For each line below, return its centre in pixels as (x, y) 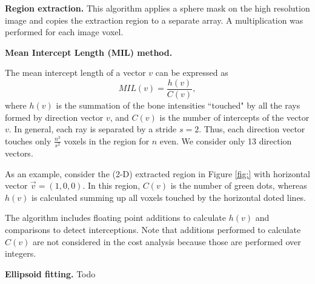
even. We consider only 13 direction (226, 140)
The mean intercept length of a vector (75, 73)
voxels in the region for (107, 140)
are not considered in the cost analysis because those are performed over (167, 241)
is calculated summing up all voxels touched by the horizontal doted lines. (169, 197)
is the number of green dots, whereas (239, 185)
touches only (28, 140)
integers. (21, 253)
